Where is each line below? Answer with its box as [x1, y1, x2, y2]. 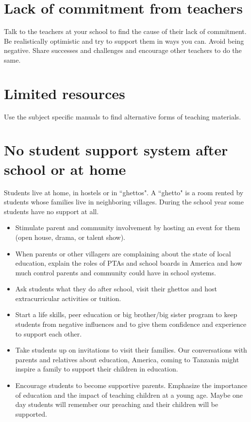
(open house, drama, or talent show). [15, 232, 125, 242]
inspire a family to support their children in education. [15, 364, 178, 374]
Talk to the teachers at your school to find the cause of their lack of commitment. [4, 26, 247, 36]
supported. [15, 408, 47, 419]
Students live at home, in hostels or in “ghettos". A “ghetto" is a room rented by [4, 187, 244, 197]
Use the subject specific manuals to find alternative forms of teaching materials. [4, 111, 241, 121]
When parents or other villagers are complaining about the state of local [15, 248, 231, 258]
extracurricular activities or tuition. [15, 293, 121, 303]
